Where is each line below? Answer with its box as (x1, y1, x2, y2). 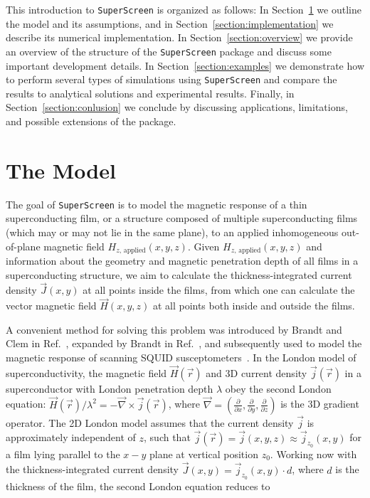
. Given (187, 238, 220, 253)
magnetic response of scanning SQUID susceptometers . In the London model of (6, 349, 356, 364)
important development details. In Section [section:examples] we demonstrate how (6, 58, 364, 73)
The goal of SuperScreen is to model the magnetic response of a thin (6, 196, 307, 211)
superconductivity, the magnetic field (6, 365, 167, 380)
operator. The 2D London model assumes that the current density (6, 415, 294, 430)
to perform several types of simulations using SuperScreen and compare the (6, 72, 337, 87)
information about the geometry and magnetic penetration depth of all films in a (6, 253, 359, 267)
